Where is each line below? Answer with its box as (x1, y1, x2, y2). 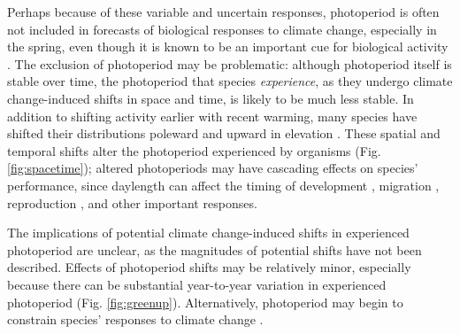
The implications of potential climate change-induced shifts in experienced (7, 223, 410, 242)
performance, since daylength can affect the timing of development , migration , (7, 175, 440, 194)
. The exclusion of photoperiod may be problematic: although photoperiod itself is (7, 54, 452, 73)
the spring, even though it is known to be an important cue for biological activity (7, 37, 448, 56)
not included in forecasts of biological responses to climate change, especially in (7, 19, 437, 38)
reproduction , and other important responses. (7, 193, 257, 212)
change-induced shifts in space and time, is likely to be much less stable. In (7, 89, 414, 107)
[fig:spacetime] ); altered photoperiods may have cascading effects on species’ (7, 159, 418, 177)
